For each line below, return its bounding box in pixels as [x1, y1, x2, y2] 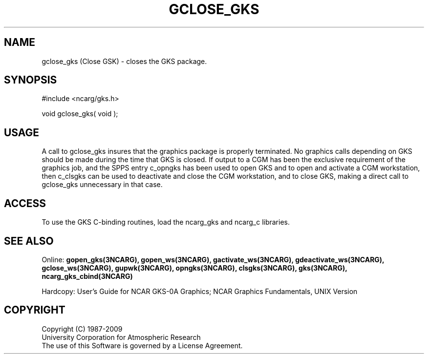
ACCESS [4, 197, 46, 210]
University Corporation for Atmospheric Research [42, 333, 201, 341]
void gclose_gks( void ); [42, 109, 118, 118]
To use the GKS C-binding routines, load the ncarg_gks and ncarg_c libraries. [42, 218, 290, 227]
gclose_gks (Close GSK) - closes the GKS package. [42, 57, 207, 65]
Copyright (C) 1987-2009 [42, 324, 123, 333]
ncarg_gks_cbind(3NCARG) [42, 272, 133, 280]
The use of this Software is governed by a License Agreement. [42, 341, 243, 350]
